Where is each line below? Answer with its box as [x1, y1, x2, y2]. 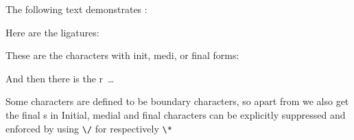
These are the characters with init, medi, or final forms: [5, 48, 239, 62]
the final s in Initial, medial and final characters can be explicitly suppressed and [5, 107, 346, 121]
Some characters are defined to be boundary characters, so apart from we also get [5, 94, 349, 108]
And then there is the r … [5, 71, 115, 85]
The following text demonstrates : [5, 2, 147, 16]
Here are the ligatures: [5, 25, 99, 39]
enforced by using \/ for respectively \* [5, 121, 172, 135]
